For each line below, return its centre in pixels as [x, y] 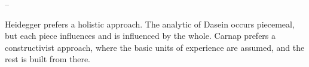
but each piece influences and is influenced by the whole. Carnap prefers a [140, 36]
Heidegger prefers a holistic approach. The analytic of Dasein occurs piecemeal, [150, 24]
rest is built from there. [48, 59]
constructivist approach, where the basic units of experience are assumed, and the [155, 47]
